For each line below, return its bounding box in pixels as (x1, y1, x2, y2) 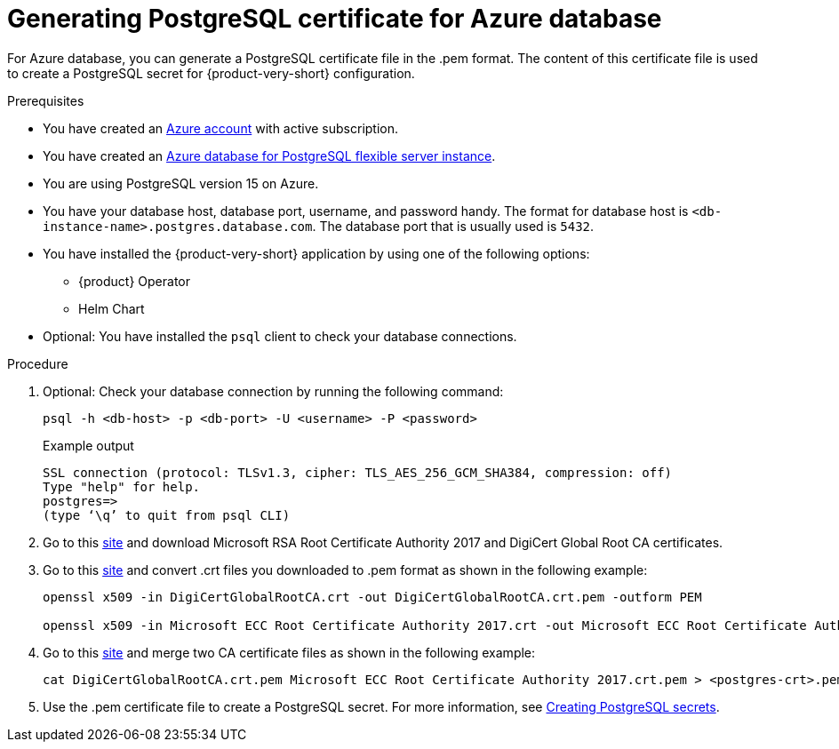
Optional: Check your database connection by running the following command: (43, 383, 504, 399)
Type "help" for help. (43, 479, 201, 494)
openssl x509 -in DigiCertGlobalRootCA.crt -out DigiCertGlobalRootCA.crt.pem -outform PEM (43, 589, 702, 604)
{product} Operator (78, 273, 190, 289)
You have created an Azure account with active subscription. (43, 120, 399, 136)
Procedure (7, 355, 68, 371)
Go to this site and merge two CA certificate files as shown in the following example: (43, 644, 536, 660)
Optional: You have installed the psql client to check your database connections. (43, 328, 517, 344)
